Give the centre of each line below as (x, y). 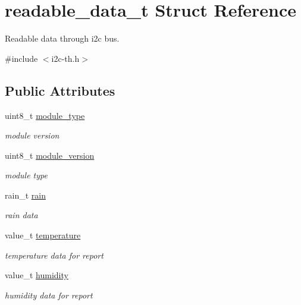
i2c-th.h (65, 58)
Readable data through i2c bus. (62, 38)
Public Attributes (60, 90)
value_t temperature (43, 235)
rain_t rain (25, 195)
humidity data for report (49, 295)
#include (21, 58)
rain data (21, 215)
